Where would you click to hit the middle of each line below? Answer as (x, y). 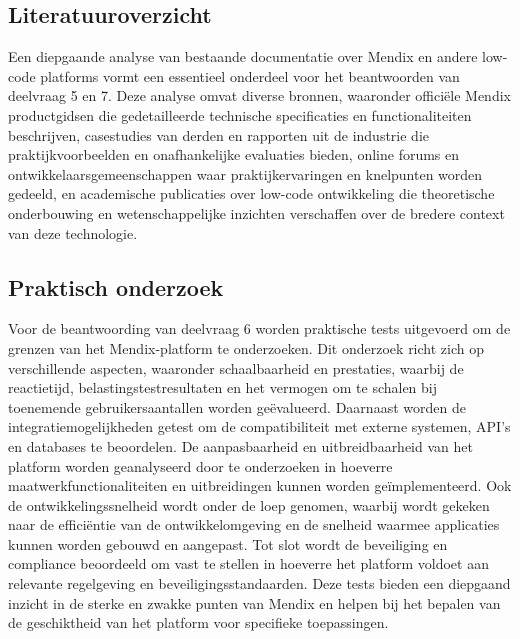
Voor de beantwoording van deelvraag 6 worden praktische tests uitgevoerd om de (259, 328)
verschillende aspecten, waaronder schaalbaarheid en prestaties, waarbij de (236, 367)
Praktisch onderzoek (116, 286)
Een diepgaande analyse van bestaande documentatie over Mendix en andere (243, 56)
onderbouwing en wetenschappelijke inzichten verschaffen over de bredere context (256, 212)
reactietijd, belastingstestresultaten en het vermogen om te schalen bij (223, 387)
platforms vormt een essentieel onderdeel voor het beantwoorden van (250, 75)
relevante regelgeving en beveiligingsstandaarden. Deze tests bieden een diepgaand (259, 583)
